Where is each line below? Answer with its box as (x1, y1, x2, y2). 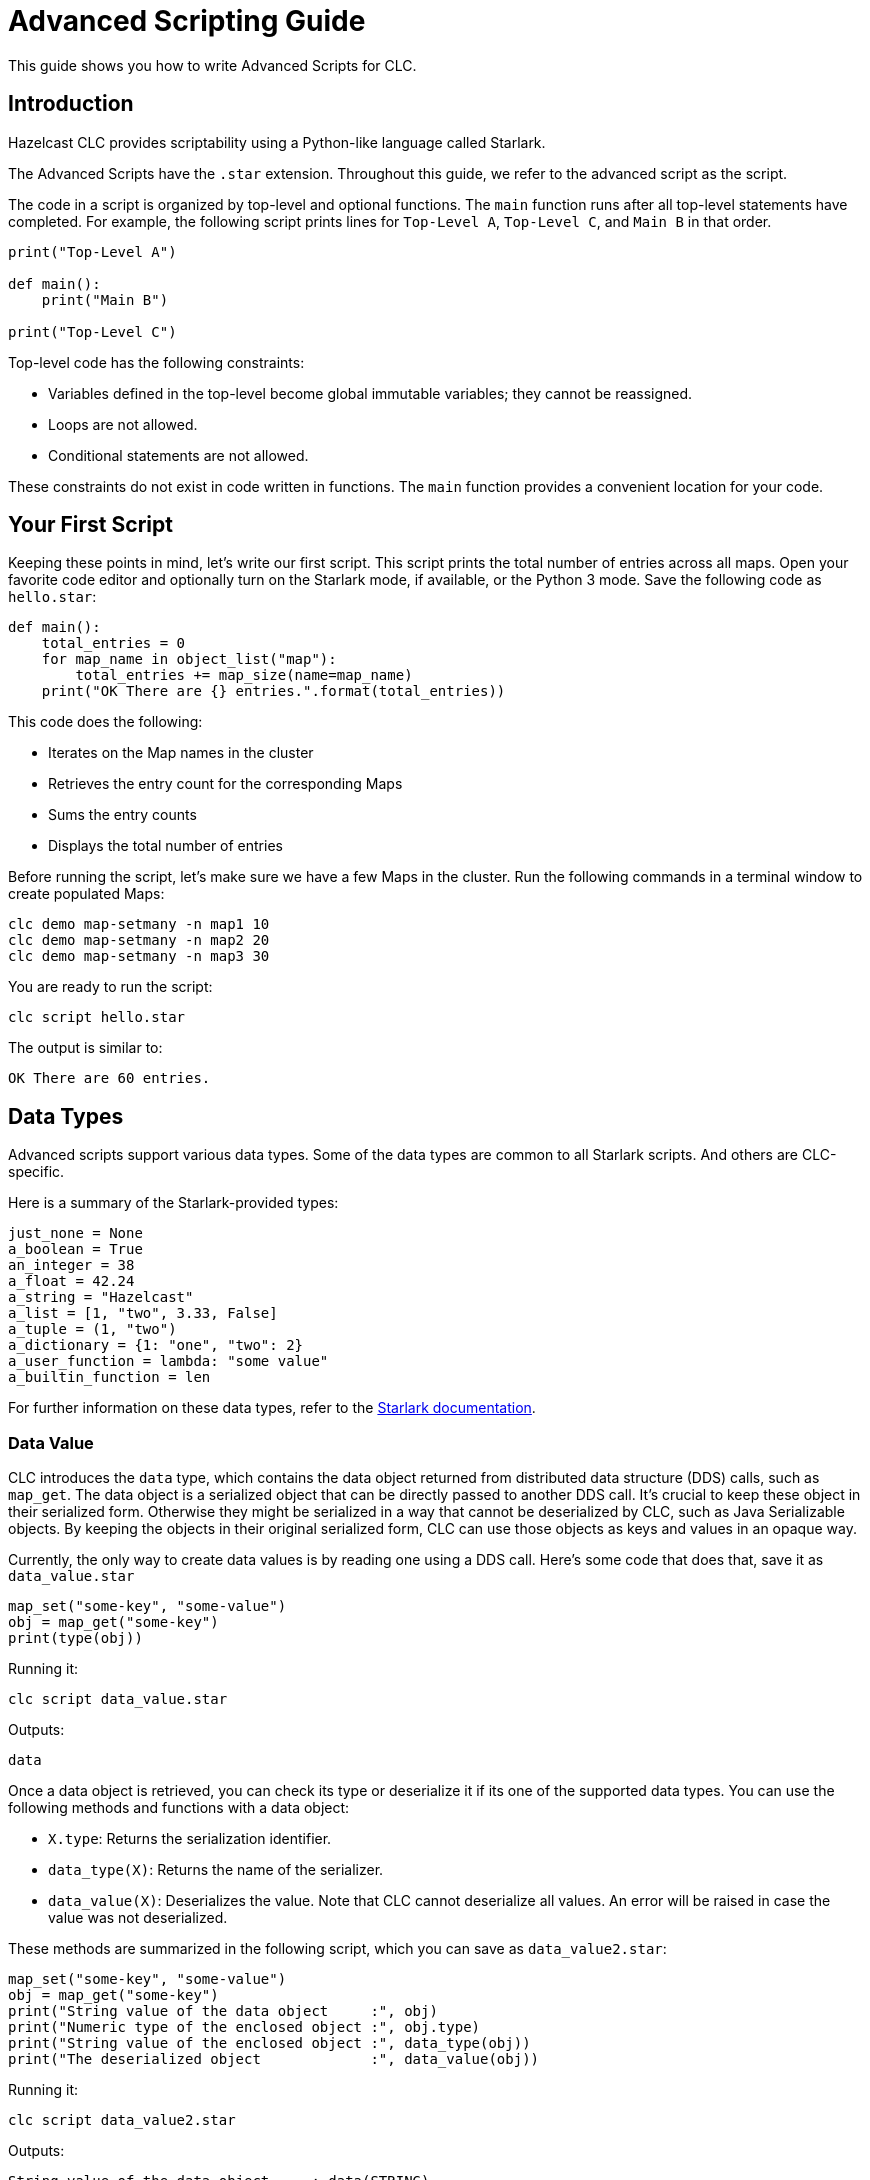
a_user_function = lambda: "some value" (8, 1353, 329, 1370)
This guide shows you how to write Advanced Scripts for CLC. (8, 56, 417, 74)
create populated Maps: (8, 885, 165, 903)
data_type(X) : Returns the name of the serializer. (48, 1861, 384, 1879)
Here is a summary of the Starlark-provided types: (8, 1194, 339, 1212)
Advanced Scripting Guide (8, 4, 366, 38)
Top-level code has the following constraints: (8, 353, 305, 371)
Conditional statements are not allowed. (48, 446, 309, 464)
